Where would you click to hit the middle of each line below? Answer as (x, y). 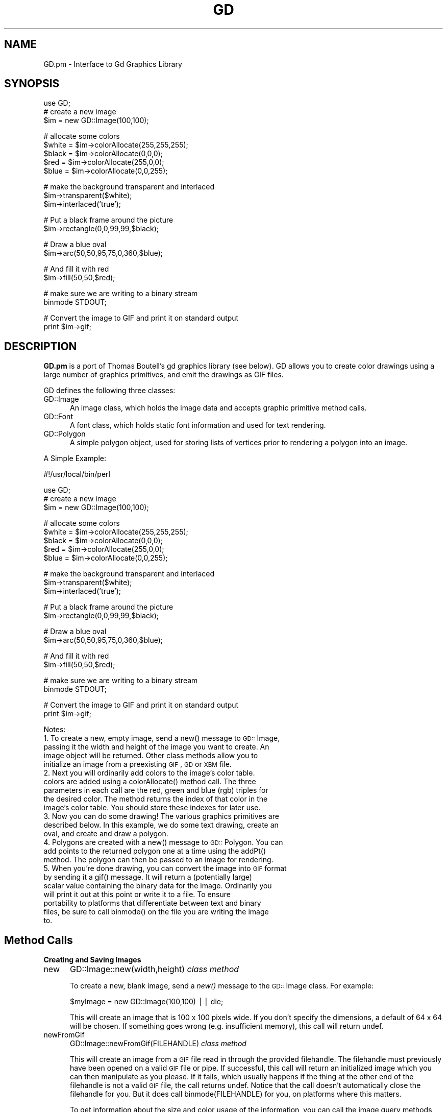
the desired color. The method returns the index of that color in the (156, 799)
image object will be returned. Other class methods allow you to (151, 756)
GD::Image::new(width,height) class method (154, 969)
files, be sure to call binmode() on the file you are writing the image (156, 912)
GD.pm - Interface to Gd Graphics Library (113, 64)
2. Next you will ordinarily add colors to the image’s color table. (149, 773)
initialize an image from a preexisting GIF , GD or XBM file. (138, 764)
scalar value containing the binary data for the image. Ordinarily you (158, 886)
